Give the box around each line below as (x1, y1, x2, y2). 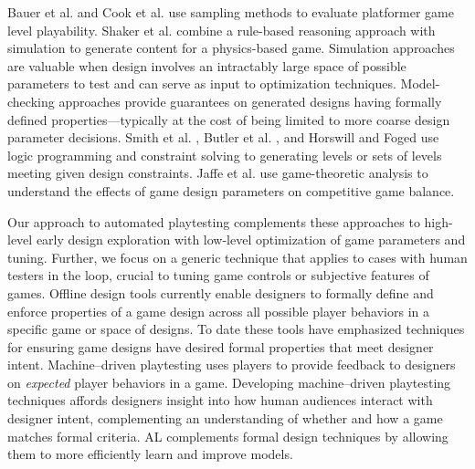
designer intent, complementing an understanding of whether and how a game (7, 409, 443, 428)
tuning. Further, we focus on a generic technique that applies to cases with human (7, 247, 468, 266)
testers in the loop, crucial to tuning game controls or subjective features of (7, 266, 429, 285)
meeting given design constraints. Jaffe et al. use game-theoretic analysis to (7, 163, 428, 182)
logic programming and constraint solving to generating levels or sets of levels (7, 145, 442, 164)
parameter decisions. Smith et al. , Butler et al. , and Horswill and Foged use (7, 128, 439, 147)
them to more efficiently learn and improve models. (7, 444, 293, 464)
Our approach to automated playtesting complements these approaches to (7, 212, 420, 231)
